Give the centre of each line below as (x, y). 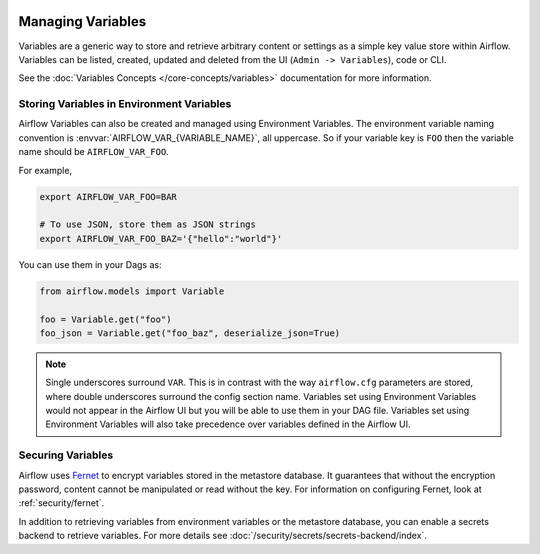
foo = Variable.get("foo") (105, 319)
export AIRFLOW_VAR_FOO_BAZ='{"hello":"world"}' (161, 238)
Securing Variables (66, 455)
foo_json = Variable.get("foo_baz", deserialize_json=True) (190, 333)
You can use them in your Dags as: (90, 264)
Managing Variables (82, 21)
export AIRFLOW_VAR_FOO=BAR (108, 196)
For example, (45, 170)
